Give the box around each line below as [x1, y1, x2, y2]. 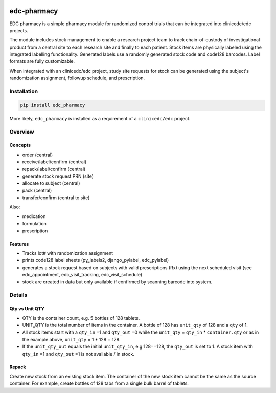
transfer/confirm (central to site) [22, 194, 90, 201]
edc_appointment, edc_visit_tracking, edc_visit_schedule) [22, 272, 143, 278]
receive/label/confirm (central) [22, 159, 87, 165]
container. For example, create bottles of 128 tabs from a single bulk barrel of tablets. [9, 380, 189, 386]
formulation [22, 221, 47, 227]
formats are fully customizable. [9, 58, 75, 64]
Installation [9, 88, 38, 95]
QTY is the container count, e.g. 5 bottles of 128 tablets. [22, 315, 140, 321]
